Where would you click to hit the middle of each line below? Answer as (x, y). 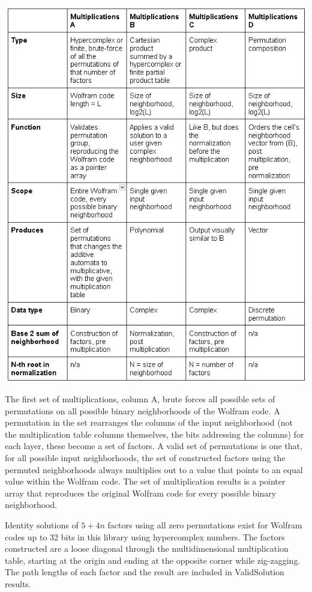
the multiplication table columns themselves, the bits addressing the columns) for (154, 434)
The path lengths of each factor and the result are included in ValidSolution (145, 572)
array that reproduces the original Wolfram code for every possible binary (141, 493)
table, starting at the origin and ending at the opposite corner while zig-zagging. (153, 560)
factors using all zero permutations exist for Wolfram (205, 524)
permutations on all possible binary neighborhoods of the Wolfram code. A (142, 410)
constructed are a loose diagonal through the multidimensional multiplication (147, 548)
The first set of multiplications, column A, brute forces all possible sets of (140, 398)
